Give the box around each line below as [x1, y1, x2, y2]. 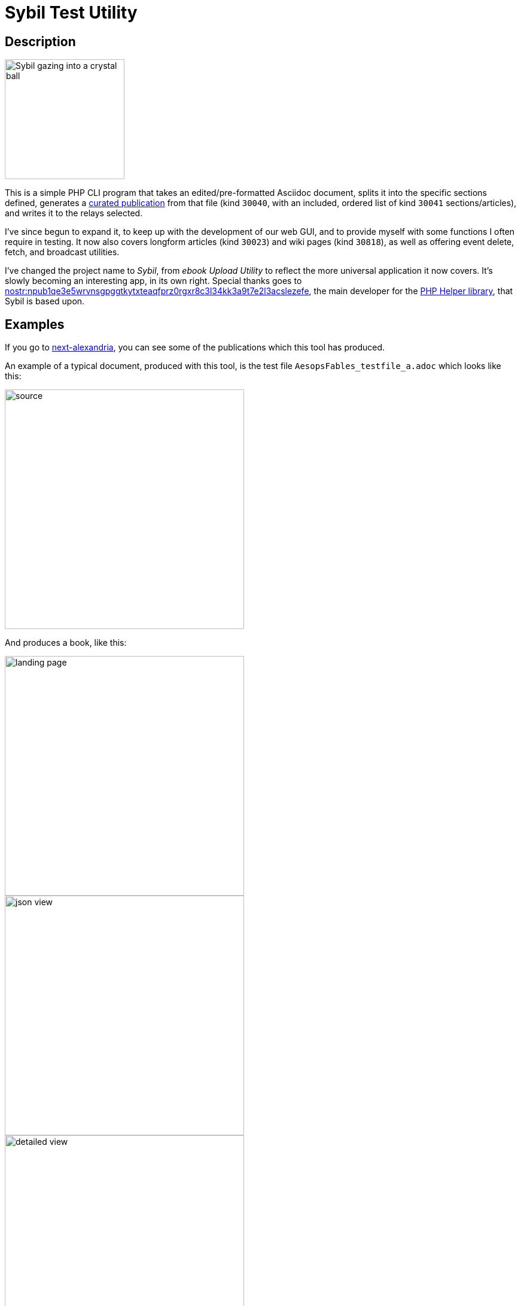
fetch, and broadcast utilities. [5, 247, 120, 258]
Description [5, 34, 76, 49]
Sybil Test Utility [5, 2, 138, 23]
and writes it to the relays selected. [5, 208, 143, 219]
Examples [5, 316, 65, 332]
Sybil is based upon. [5, 296, 85, 307]
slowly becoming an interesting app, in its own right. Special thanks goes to [5, 276, 302, 286]
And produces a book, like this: [5, 637, 127, 648]
